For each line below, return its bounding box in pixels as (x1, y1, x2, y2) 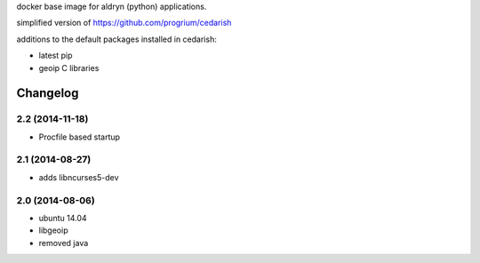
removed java (38, 237, 89, 248)
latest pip (38, 50, 73, 61)
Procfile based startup (38, 131, 120, 142)
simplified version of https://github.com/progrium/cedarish (16, 18, 232, 28)
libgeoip (38, 225, 68, 235)
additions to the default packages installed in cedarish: (16, 34, 217, 44)
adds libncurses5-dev (38, 171, 119, 182)
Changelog (16, 85, 79, 101)
